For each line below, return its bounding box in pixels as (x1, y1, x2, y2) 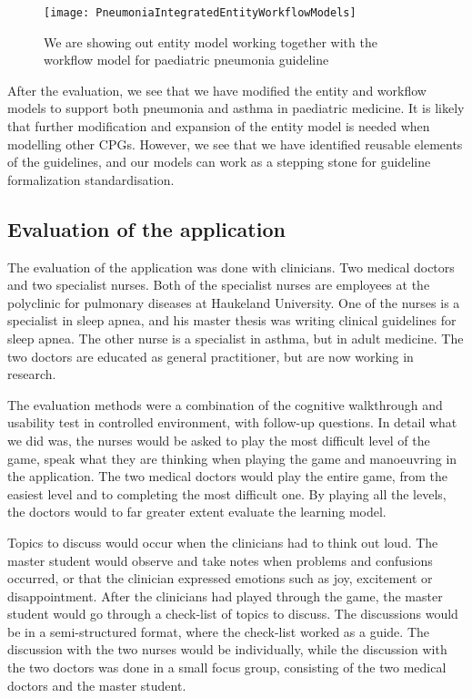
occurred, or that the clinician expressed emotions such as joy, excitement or (7, 569, 433, 588)
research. (7, 364, 56, 384)
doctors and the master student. (7, 675, 186, 694)
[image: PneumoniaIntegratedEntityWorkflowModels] (44, 6, 357, 19)
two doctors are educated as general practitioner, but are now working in (7, 346, 414, 365)
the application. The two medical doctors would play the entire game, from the (7, 467, 447, 486)
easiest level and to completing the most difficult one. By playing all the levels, (7, 484, 447, 503)
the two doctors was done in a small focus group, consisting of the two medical (7, 658, 447, 677)
